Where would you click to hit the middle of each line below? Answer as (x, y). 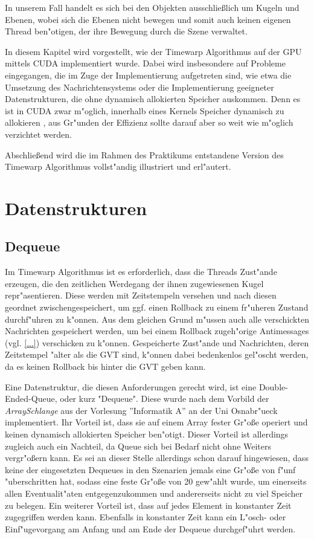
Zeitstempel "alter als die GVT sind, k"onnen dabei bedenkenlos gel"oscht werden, (157, 354)
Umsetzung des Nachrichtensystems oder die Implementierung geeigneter (139, 87)
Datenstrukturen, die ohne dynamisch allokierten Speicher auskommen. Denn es (153, 99)
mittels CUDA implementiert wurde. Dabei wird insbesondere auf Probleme (145, 63)
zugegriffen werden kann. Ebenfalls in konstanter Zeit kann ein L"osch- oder (146, 517)
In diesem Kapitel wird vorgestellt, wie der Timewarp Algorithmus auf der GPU (153, 51)
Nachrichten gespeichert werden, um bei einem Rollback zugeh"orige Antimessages (157, 331)
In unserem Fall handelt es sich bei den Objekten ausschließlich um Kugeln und (152, 7)
